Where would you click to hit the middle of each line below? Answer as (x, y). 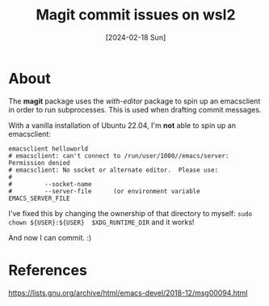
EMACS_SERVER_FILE (39, 198)
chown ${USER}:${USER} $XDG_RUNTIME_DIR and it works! (101, 222)
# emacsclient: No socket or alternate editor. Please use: (113, 170)
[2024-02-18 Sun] (136, 37)
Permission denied (39, 163)
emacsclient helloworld (48, 149)
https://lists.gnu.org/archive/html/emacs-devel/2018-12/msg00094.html (128, 292)
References (48, 270)
